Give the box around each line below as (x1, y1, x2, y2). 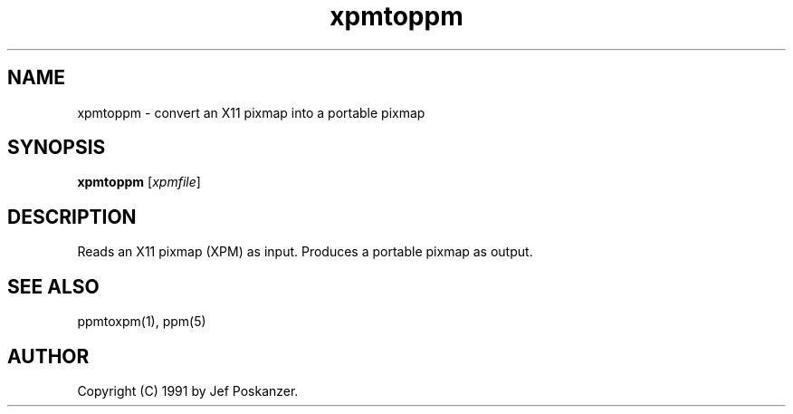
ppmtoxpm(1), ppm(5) (77, 313, 206, 330)
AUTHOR (7, 344, 90, 368)
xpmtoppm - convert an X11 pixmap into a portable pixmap (77, 104, 425, 120)
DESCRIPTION (7, 205, 137, 228)
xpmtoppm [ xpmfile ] (77, 174, 201, 190)
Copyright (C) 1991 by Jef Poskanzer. (77, 382, 299, 399)
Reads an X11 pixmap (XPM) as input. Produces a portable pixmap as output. (77, 244, 533, 260)
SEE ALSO (7, 274, 100, 298)
